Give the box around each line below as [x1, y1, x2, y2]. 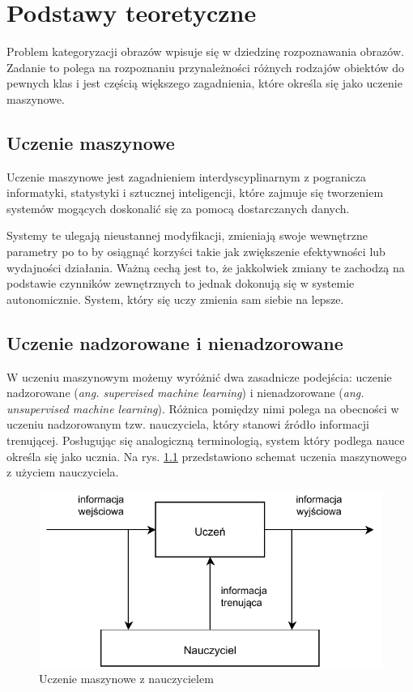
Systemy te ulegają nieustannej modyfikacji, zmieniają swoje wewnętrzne [6, 227, 368, 244]
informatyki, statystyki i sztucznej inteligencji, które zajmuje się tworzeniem [6, 184, 384, 201]
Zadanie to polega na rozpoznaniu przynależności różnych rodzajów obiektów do [6, 58, 405, 75]
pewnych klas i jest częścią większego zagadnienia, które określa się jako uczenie [6, 75, 402, 92]
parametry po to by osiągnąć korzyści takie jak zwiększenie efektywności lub [6, 243, 385, 260]
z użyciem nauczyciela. [6, 463, 119, 481]
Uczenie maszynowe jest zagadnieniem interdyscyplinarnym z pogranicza [6, 168, 367, 185]
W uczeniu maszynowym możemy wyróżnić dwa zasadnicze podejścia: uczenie [6, 368, 392, 385]
